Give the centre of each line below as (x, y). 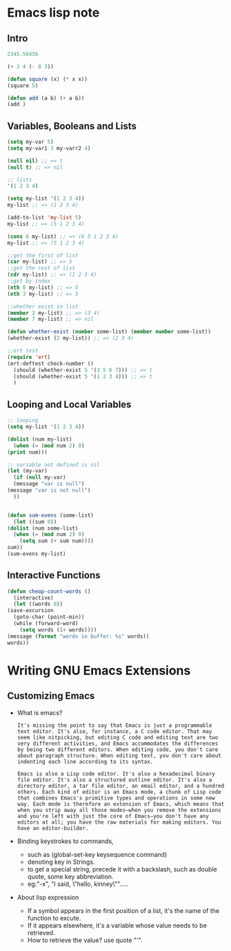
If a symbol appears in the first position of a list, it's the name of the (123, 910)
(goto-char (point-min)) (49, 617)
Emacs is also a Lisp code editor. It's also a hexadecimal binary (116, 774)
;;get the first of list (43, 255)
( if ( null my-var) (40, 478)
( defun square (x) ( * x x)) (48, 79)
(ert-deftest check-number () (51, 363)
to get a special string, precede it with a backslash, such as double (122, 869)
